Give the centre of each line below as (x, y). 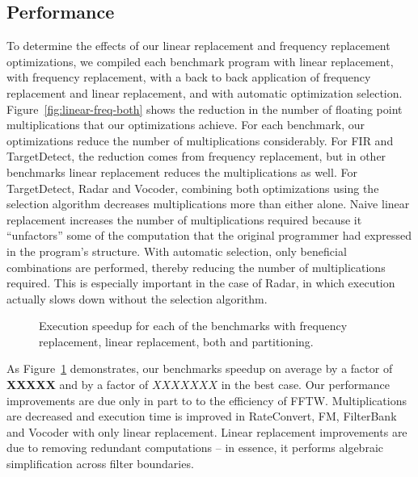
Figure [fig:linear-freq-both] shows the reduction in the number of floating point (205, 109)
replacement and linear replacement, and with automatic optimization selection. (205, 92)
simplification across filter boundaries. (100, 464)
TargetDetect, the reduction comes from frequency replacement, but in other (196, 156)
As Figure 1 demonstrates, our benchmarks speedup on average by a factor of (200, 368)
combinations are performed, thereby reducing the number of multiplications (196, 267)
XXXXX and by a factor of (78, 385)
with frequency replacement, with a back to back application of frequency (189, 77)
